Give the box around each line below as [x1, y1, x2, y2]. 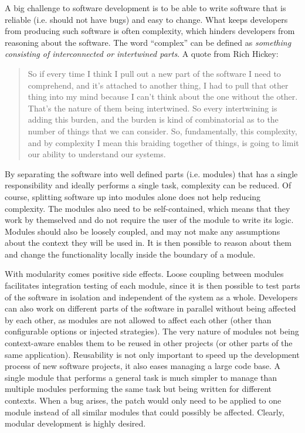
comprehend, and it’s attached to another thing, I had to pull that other [28, 79, 289, 91]
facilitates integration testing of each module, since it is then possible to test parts [5, 279, 300, 292]
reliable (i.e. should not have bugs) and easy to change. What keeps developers [5, 13, 288, 25]
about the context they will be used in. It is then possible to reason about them [5, 236, 292, 249]
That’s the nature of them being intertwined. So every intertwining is [28, 102, 277, 114]
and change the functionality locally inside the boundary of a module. [5, 248, 256, 260]
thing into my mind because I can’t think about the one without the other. [28, 90, 298, 103]
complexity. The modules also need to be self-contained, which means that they [5, 202, 290, 214]
